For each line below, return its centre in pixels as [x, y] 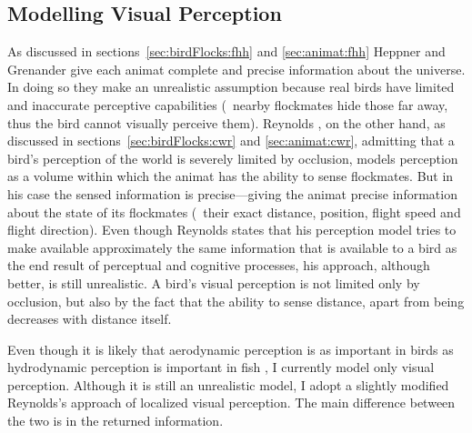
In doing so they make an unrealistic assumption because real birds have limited [231, 87]
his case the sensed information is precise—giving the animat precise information [232, 193]
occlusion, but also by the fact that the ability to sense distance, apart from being [236, 301]
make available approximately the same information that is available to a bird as [232, 247]
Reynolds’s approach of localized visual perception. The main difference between [231, 403]
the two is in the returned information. [115, 421]
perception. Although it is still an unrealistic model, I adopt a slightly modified [228, 384]
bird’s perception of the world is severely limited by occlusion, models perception [233, 158]
